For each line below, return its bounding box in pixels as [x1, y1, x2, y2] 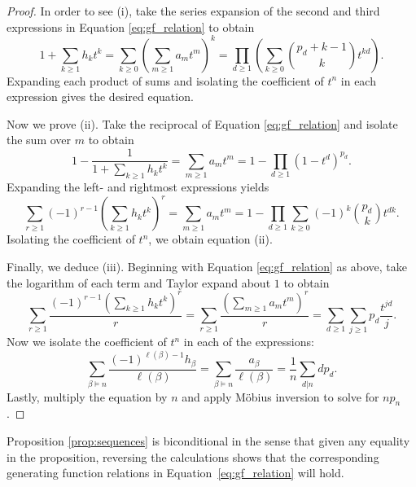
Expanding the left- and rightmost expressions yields [7, 178, 269, 195]
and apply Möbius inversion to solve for [182, 388, 379, 405]
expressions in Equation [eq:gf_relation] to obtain [7, 18, 255, 35]
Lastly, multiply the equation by [7, 388, 168, 405]
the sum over [7, 131, 72, 148]
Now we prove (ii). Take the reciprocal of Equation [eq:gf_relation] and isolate [7, 115, 398, 132]
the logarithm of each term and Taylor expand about [7, 274, 271, 291]
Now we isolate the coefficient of [7, 333, 167, 350]
